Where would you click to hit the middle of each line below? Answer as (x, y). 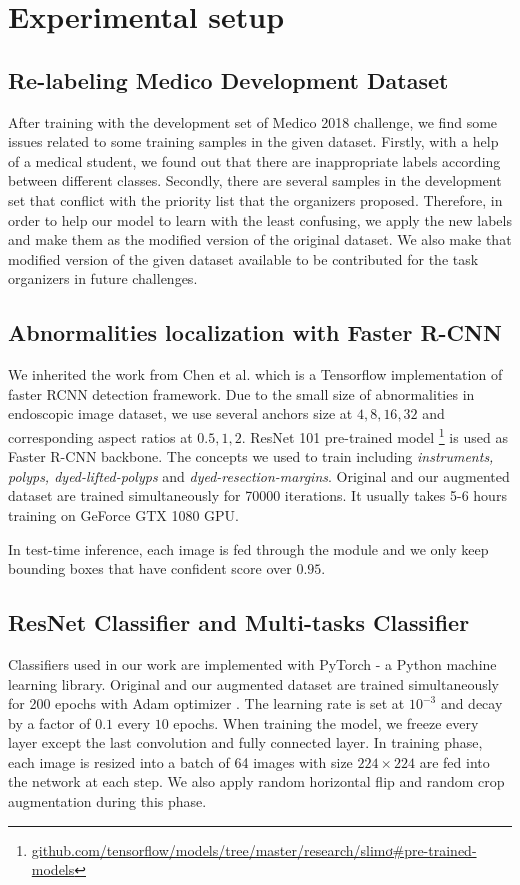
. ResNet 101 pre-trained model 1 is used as (374, 435)
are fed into (454, 761)
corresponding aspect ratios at (100, 436)
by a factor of (49, 722)
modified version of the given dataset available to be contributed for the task (243, 258)
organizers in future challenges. (103, 278)
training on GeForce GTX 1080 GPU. (123, 514)
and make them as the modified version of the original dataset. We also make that (260, 239)
